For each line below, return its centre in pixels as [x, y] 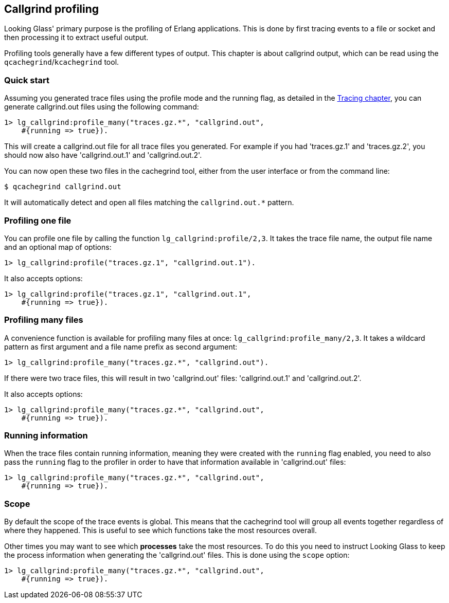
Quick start [27, 80]
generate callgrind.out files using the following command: [102, 107]
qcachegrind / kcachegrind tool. [62, 62]
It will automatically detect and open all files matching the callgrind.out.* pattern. [149, 203]
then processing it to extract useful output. [76, 38]
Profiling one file [38, 220]
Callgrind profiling [52, 9]
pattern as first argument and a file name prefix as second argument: [121, 346]
